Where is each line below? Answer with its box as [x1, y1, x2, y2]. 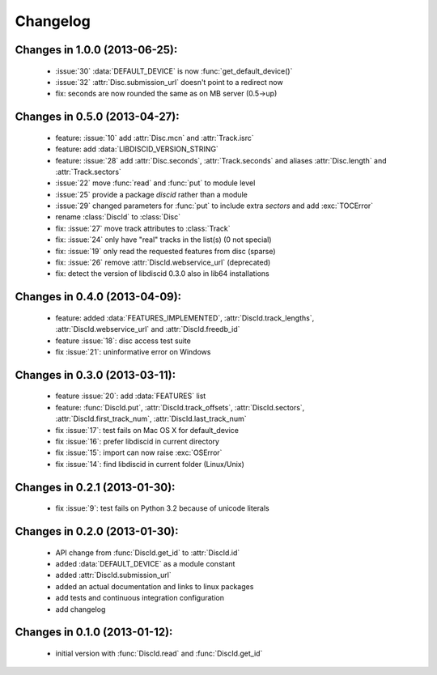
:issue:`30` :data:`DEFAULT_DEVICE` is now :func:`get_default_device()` [55, 66, 293, 76]
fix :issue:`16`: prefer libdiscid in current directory [55, 436, 220, 446]
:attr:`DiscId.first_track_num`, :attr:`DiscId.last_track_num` [55, 414, 247, 424]
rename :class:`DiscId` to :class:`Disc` [55, 212, 181, 222]
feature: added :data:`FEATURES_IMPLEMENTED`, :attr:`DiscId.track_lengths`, [55, 312, 315, 323]
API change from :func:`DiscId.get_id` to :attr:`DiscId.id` [55, 547, 240, 558]
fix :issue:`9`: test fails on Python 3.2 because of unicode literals [55, 503, 270, 513]
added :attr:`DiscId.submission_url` [55, 571, 172, 580]
